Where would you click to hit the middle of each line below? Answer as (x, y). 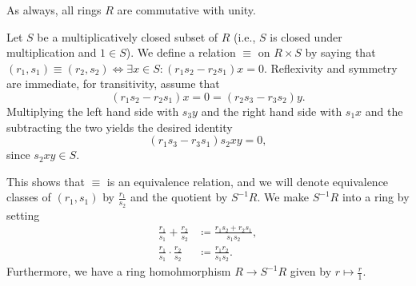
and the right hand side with (272, 111)
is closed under (306, 36)
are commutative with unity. (186, 10)
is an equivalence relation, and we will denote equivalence (248, 181)
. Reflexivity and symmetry (330, 68)
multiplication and (52, 52)
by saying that (340, 52)
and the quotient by (179, 197)
